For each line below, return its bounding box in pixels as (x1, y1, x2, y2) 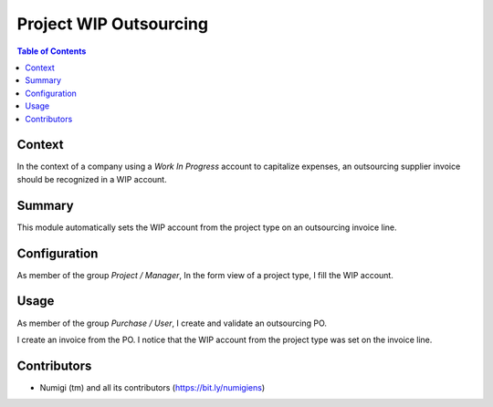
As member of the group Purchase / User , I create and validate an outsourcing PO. (16, 318, 328, 329)
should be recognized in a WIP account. (16, 173, 168, 184)
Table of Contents (16, 46, 87, 57)
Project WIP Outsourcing (16, 14, 209, 34)
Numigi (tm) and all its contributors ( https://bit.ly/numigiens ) (39, 381, 266, 392)
